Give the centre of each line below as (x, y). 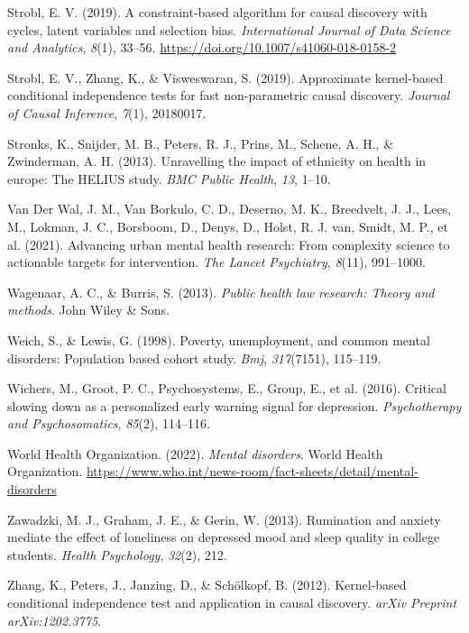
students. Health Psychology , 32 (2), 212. (117, 554)
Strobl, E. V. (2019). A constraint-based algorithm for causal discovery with (217, 12)
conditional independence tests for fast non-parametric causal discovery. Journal (229, 95)
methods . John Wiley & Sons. (88, 310)
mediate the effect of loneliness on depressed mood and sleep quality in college (224, 537)
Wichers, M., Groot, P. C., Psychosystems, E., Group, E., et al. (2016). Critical (227, 388)
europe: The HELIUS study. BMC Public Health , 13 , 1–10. (169, 178)
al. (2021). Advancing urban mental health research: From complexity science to (229, 244)
